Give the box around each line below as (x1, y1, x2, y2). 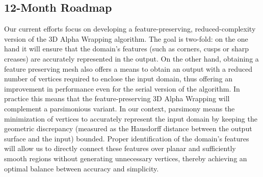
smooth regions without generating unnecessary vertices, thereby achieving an (4, 153, 247, 163)
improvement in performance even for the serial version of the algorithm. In (4, 83, 240, 94)
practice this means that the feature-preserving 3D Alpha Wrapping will (4, 93, 230, 104)
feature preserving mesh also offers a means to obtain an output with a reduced (4, 63, 253, 74)
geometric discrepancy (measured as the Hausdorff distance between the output (4, 123, 252, 134)
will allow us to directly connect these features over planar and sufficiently (4, 143, 236, 154)
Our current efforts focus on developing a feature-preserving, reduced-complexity (4, 23, 256, 34)
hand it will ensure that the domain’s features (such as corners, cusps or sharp (4, 43, 249, 54)
